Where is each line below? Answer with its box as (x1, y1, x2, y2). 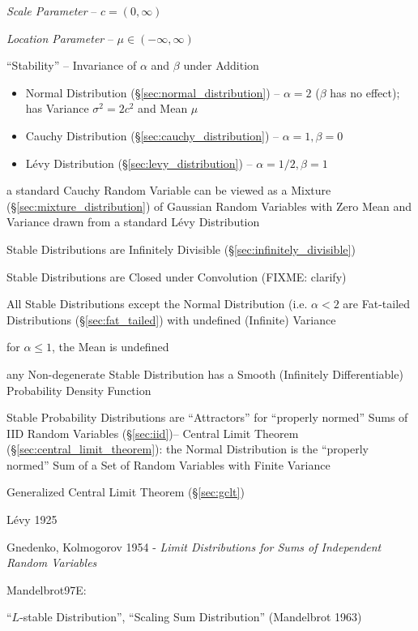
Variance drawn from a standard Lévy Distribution (6, 213, 260, 230)
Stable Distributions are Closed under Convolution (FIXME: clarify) (6, 268, 347, 285)
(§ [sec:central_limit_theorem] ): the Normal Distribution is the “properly (6, 440, 369, 457)
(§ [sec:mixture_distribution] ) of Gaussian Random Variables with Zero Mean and (6, 197, 412, 214)
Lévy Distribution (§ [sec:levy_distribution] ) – (25, 154, 253, 171)
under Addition (183, 57, 259, 74)
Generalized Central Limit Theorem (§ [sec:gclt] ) (6, 483, 245, 500)
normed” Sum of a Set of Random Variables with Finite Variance (6, 456, 331, 473)
